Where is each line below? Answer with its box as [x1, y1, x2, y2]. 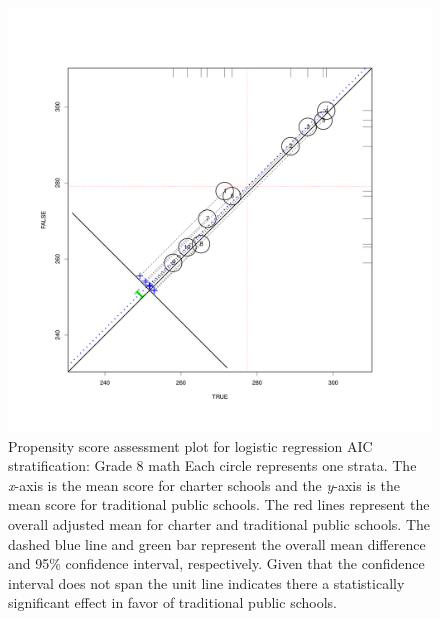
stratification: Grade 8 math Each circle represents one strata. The [8, 455, 417, 476]
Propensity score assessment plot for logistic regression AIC [8, 435, 373, 456]
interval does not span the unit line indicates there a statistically [8, 572, 405, 593]
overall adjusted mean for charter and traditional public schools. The [8, 513, 431, 534]
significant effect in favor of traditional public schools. [8, 592, 337, 613]
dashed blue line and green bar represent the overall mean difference [8, 533, 426, 554]
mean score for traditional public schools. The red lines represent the [8, 494, 430, 515]
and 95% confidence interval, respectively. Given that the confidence [8, 553, 425, 574]
